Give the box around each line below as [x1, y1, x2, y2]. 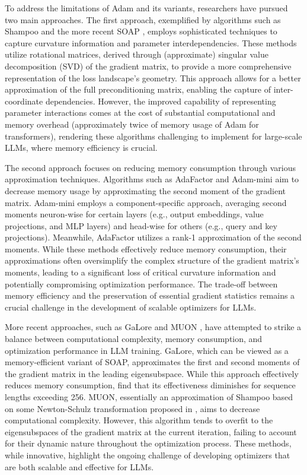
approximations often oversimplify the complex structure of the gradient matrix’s [5, 254, 299, 267]
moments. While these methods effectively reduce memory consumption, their [5, 242, 287, 255]
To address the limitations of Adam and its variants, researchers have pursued [5, 2, 288, 14]
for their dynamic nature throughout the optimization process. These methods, [5, 437, 292, 449]
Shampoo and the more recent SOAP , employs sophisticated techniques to [5, 25, 277, 37]
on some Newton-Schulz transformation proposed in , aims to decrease [5, 402, 260, 414]
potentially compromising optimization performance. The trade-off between [5, 277, 278, 290]
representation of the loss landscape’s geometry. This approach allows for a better [5, 71, 301, 84]
